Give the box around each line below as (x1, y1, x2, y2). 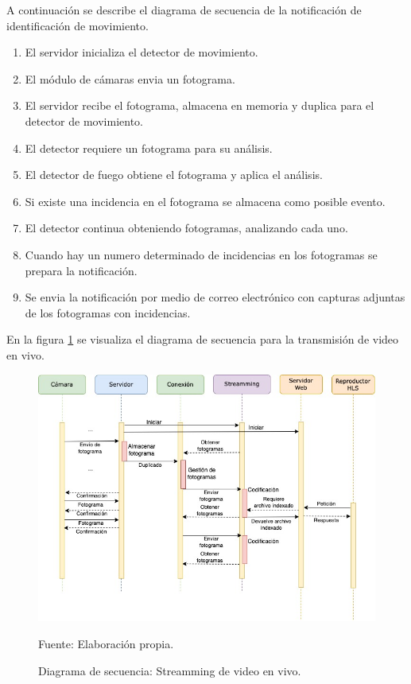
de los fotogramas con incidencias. (25, 304, 191, 321)
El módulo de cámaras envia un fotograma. (25, 70, 235, 87)
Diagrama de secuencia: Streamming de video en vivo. (38, 662, 301, 678)
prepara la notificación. (25, 262, 138, 278)
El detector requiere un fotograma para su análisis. (25, 139, 273, 156)
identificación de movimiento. (6, 17, 149, 33)
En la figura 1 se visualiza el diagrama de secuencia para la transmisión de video (6, 331, 399, 348)
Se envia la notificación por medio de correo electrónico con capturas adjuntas (25, 289, 405, 305)
